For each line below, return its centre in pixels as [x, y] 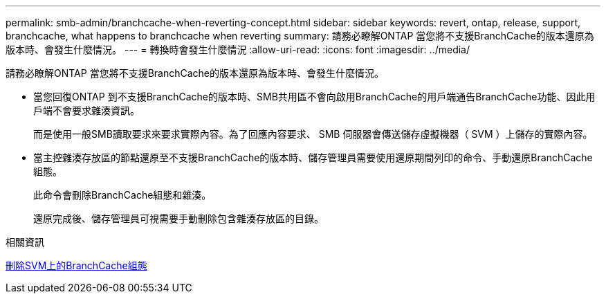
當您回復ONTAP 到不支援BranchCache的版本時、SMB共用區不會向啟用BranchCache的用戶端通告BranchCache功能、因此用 [314, 97]
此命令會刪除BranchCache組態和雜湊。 [122, 195]
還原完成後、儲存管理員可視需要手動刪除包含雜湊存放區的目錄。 [178, 218]
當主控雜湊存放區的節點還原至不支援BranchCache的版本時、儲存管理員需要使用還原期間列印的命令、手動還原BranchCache [313, 157]
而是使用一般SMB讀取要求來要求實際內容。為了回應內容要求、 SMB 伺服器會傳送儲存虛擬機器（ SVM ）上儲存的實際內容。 [313, 134]
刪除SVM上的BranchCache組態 [76, 265]
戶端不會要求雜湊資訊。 [86, 110]
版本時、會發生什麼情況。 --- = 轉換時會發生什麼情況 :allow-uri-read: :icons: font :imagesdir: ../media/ [238, 49]
